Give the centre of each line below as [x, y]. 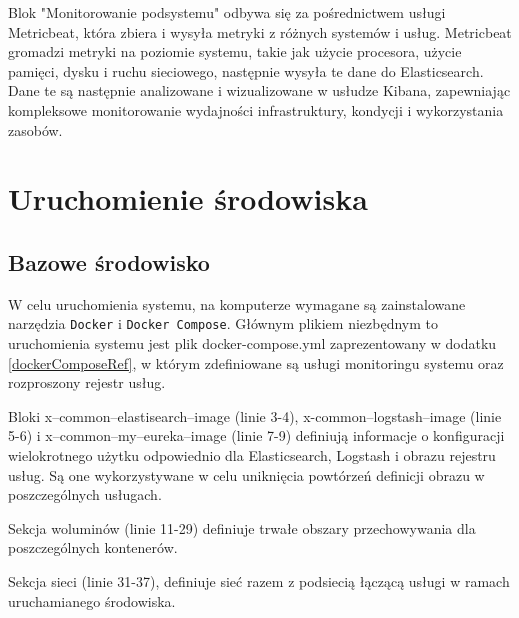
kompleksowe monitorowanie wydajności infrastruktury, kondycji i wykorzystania [256, 109]
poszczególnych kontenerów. [93, 547]
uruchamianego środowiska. [92, 600]
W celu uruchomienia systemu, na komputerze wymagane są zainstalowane [237, 303]
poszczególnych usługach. [85, 494]
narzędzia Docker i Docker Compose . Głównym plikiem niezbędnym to [223, 323]
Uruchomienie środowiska [188, 198]
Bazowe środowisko [109, 261]
